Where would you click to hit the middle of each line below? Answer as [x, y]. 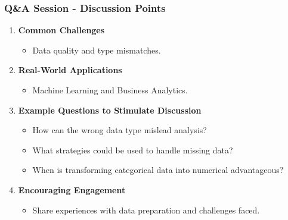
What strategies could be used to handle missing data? [133, 150]
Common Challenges [61, 30]
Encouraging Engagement [72, 189]
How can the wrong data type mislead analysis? [120, 130]
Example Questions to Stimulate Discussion [110, 110]
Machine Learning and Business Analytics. [110, 90]
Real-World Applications [70, 70]
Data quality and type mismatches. [97, 50]
